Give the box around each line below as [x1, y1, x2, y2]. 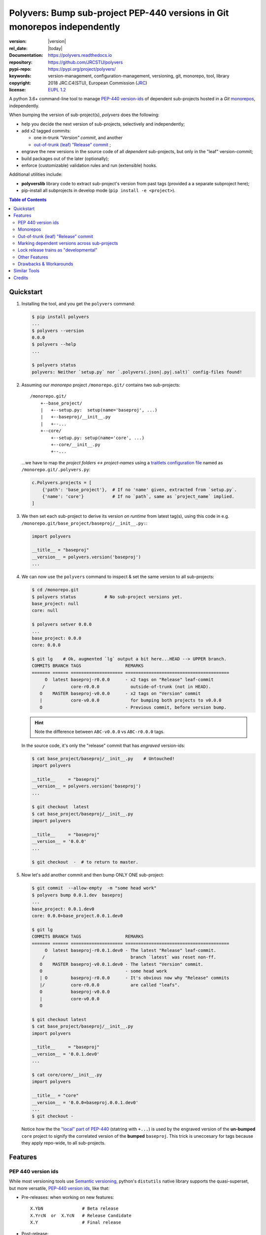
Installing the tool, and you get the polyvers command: [21, 300, 135, 306]
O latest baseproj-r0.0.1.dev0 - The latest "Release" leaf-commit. [44, 947, 217, 953]
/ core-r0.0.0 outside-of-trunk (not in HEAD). [42, 684, 211, 689]
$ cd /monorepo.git [32, 587, 79, 593]
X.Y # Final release [30, 1220, 122, 1225]
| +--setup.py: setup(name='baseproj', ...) [40, 408, 158, 413]
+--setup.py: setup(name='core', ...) [51, 435, 145, 441]
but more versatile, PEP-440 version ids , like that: [9, 1185, 110, 1191]
